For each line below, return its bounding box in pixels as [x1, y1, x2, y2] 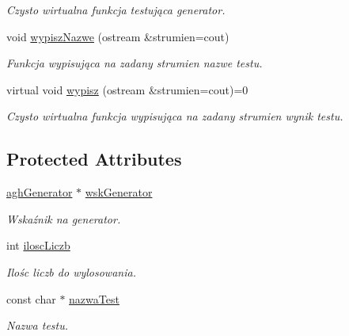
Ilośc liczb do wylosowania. [6, 263, 136, 280]
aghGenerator [6, 184, 73, 200]
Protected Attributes [6, 147, 182, 171]
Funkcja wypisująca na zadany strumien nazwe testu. [6, 55, 263, 71]
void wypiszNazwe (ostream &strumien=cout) [6, 28, 230, 44]
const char [6, 290, 56, 307]
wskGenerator [85, 184, 153, 200]
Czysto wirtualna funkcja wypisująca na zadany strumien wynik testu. [6, 108, 343, 124]
